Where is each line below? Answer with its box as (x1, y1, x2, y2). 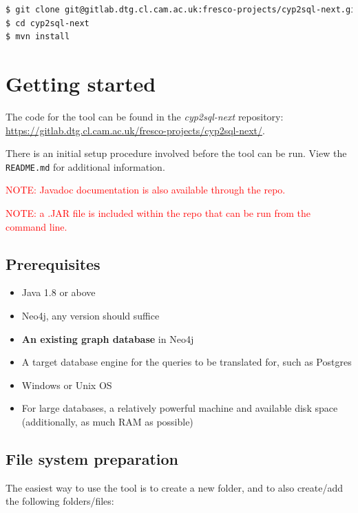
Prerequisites (6, 253, 101, 274)
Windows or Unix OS (21, 377, 112, 392)
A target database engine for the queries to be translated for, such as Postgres (21, 355, 352, 369)
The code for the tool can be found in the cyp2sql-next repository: (6, 109, 284, 123)
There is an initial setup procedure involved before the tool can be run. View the (6, 146, 347, 160)
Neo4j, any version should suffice (21, 308, 160, 322)
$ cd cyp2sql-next (6, 18, 89, 28)
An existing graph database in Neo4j (21, 331, 194, 346)
